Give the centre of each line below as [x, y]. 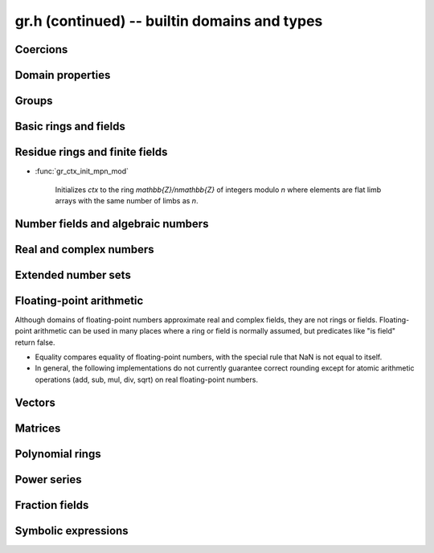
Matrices [38, 428]
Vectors [35, 402]
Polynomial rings [58, 454]
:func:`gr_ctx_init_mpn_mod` [82, 171]
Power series [48, 479]
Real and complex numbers [84, 249]
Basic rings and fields [70, 127]
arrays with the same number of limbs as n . [127, 200]
